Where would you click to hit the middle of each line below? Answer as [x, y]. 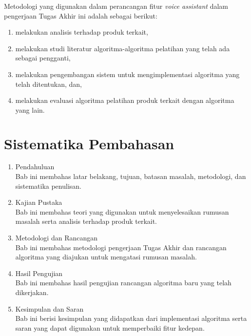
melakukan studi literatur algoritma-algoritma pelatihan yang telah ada [123, 48]
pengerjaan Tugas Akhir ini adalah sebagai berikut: [81, 15]
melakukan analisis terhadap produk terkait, [82, 32]
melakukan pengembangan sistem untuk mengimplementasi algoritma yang [127, 74]
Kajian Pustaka [39, 202]
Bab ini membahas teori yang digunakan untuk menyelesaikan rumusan [122, 211]
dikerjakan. [32, 292]
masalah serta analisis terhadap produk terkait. [86, 221]
